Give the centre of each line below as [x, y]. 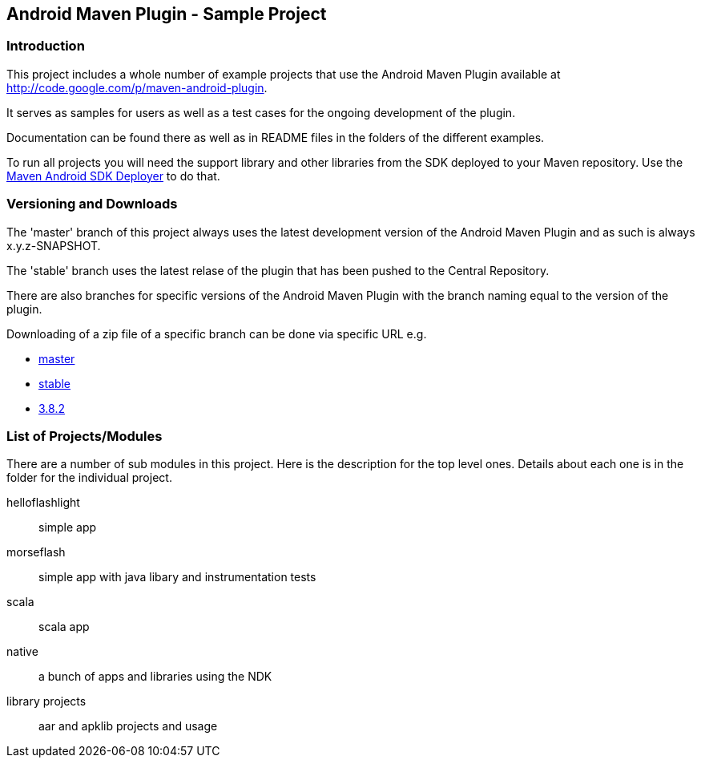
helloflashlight [43, 503]
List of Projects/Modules [85, 436]
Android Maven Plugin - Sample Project [167, 14]
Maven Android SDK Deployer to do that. [113, 176]
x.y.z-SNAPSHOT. [54, 245]
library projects [46, 701]
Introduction [46, 46]
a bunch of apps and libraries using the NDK [155, 677]
